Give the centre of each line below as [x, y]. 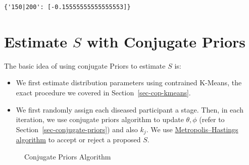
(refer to [212, 119]
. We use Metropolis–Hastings [192, 129]
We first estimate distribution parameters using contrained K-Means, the [129, 82]
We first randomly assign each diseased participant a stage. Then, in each [130, 109]
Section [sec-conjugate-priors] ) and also [77, 129]
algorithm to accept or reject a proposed [78, 140]
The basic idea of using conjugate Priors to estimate [85, 65]
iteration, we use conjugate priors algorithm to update [100, 119]
